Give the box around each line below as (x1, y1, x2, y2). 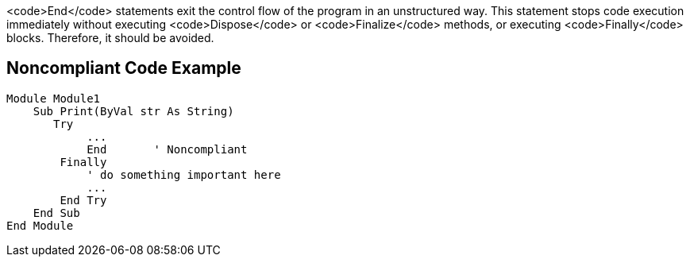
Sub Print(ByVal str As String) (33, 104, 234, 118)
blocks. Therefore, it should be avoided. (6, 31, 214, 44)
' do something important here (87, 168, 281, 181)
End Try (60, 193, 107, 207)
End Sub (33, 206, 80, 219)
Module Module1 (6, 91, 101, 105)
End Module (6, 219, 74, 232)
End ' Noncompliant (87, 142, 248, 156)
